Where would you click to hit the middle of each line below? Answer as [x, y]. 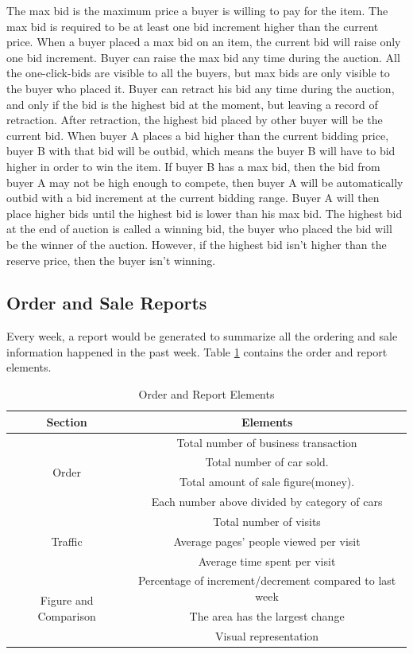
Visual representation [267, 635]
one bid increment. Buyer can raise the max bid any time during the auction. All [203, 57]
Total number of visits [267, 521]
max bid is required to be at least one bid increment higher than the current [193, 26]
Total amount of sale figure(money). [267, 482]
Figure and [67, 600]
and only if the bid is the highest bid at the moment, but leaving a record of [192, 104]
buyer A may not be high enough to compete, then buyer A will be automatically [205, 182]
